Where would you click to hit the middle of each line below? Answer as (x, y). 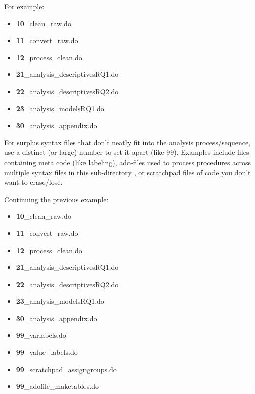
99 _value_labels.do (47, 352)
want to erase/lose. (33, 182)
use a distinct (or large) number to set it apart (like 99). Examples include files (127, 152)
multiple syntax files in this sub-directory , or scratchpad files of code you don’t (127, 172)
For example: (24, 6)
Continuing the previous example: (56, 199)
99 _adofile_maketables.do (57, 386)
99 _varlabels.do (41, 335)
